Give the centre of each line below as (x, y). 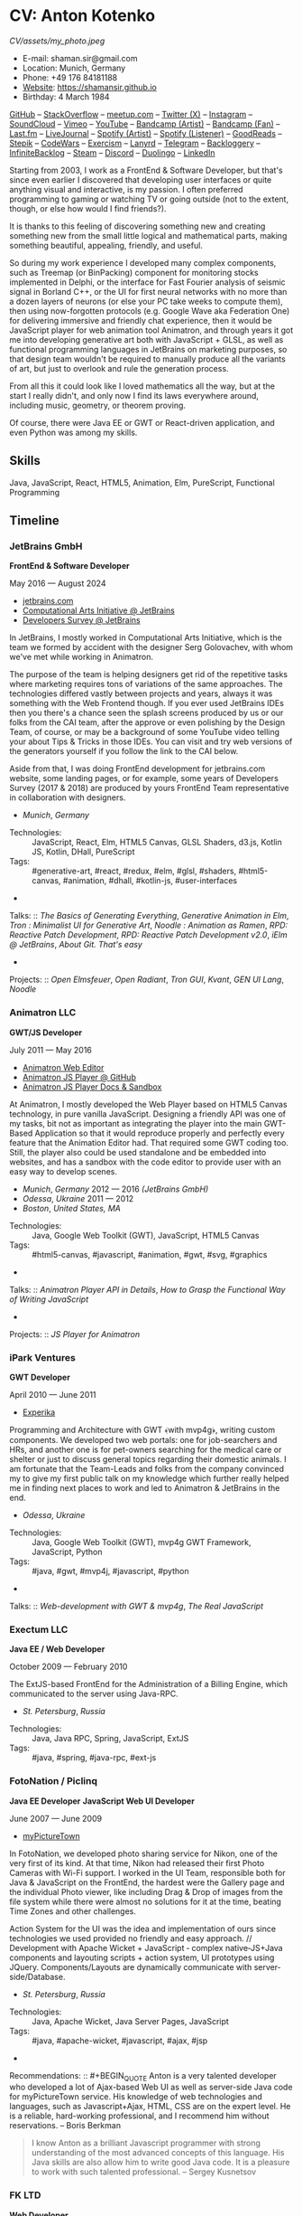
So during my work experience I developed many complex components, (143, 262)
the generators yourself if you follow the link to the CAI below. (124, 751)
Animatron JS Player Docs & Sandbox (92, 1087)
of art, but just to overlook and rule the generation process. (119, 368)
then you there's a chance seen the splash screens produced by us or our (146, 713)
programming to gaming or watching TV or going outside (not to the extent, (149, 199)
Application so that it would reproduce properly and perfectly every (160, 1133)
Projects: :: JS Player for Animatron (75, 1334)
